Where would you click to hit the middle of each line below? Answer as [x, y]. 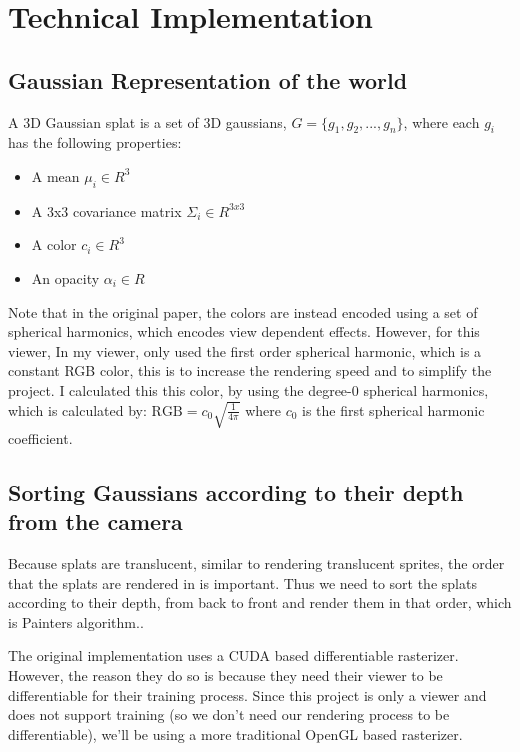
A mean [55, 175]
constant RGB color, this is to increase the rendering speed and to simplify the [250, 370]
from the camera [95, 521]
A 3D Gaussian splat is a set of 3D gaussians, [147, 121]
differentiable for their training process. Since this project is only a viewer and [247, 694]
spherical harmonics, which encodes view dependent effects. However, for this [244, 331]
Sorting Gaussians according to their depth [236, 491]
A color [54, 244]
